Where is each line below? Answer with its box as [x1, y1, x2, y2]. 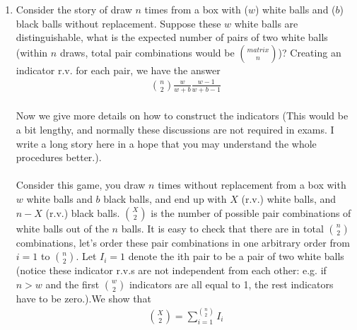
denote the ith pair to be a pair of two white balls [128, 249, 344, 264]
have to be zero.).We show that [16, 290, 151, 305]
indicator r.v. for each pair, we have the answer [16, 62, 221, 77]
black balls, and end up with [103, 191, 227, 206]
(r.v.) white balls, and [241, 191, 336, 206]
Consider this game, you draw [16, 177, 146, 192]
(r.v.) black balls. [45, 205, 120, 220]
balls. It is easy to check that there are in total [121, 220, 324, 235]
